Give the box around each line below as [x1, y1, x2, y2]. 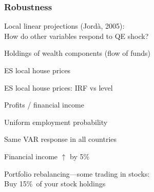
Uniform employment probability [4, 116, 108, 127]
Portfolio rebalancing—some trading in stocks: [4, 168, 150, 179]
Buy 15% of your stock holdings [4, 178, 106, 189]
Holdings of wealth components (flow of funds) [4, 48, 150, 58]
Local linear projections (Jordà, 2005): [4, 20, 125, 31]
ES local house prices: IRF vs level [4, 82, 113, 93]
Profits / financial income [4, 99, 84, 110]
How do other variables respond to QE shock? [4, 30, 149, 41]
